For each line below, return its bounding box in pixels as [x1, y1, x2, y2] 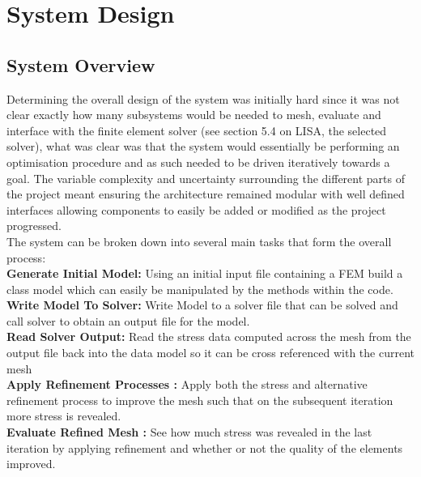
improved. [6, 455, 56, 472]
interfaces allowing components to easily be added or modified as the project [6, 201, 386, 218]
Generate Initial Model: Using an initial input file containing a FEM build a [6, 265, 403, 282]
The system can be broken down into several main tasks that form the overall [6, 232, 392, 249]
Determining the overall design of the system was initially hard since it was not [6, 90, 400, 107]
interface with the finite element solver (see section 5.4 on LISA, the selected [6, 121, 387, 138]
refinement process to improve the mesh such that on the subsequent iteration [6, 391, 393, 408]
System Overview [6, 52, 155, 77]
